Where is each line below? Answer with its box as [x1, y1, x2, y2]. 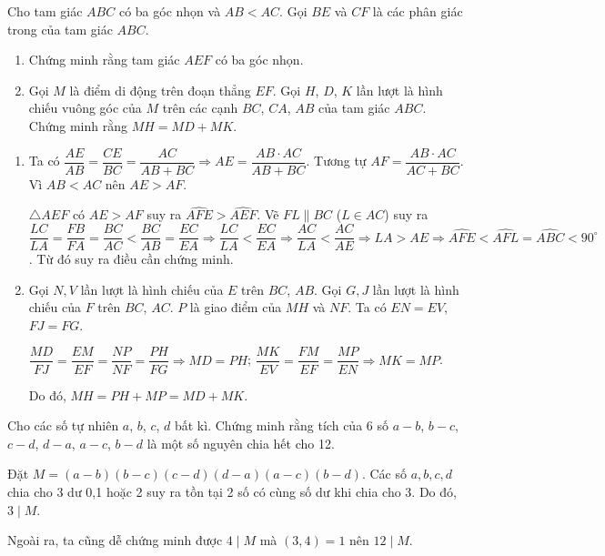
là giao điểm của [189, 298, 282, 317]
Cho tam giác [7, 2, 83, 20]
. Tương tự [306, 151, 367, 170]
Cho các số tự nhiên [7, 416, 119, 435]
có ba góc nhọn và [118, 2, 221, 20]
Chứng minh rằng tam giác [28, 50, 180, 69]
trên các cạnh [162, 98, 238, 117]
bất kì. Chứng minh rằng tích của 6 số [174, 416, 388, 435]
